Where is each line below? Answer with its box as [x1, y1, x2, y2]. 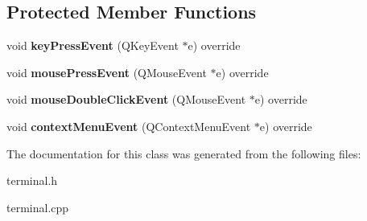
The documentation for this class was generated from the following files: [6, 145, 361, 162]
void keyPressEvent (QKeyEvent [6, 37, 179, 54]
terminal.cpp [6, 198, 69, 215]
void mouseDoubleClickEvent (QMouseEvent [6, 91, 246, 108]
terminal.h [6, 172, 58, 189]
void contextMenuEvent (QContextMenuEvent [6, 117, 251, 134]
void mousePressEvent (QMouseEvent [6, 63, 207, 80]
